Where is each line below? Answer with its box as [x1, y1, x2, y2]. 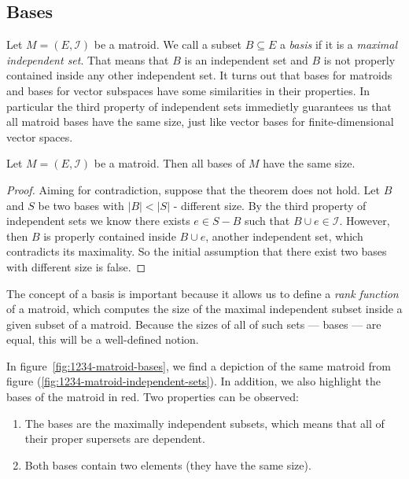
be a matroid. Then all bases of [94, 155, 245, 171]
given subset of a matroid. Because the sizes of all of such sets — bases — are [6, 315, 381, 332]
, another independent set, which [205, 227, 363, 244]
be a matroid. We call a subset [94, 36, 241, 53]
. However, [339, 212, 390, 229]
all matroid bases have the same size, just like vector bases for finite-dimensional [6, 113, 394, 130]
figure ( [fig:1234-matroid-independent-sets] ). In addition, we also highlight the [6, 373, 381, 389]
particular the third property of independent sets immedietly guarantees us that [6, 98, 392, 114]
